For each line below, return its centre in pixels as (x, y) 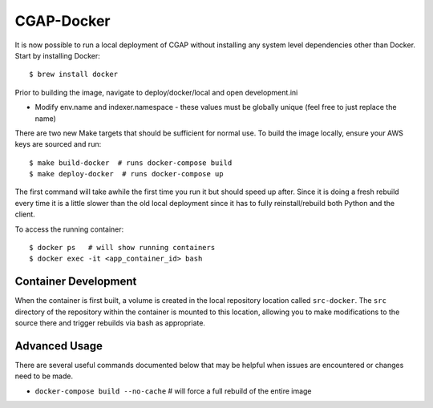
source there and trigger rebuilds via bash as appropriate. (110, 323)
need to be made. (44, 376)
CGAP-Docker (63, 21)
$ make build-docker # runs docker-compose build (131, 163)
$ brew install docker (74, 75)
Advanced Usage (59, 346)
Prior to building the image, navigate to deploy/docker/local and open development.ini (156, 92)
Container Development (76, 282)
